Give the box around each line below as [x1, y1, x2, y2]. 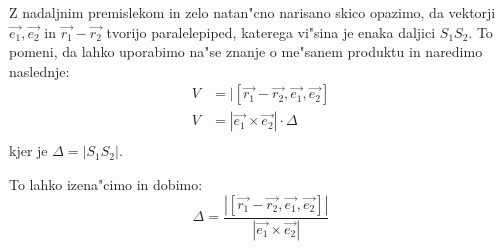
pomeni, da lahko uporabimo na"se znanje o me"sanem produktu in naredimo [9, 41, 483, 62]
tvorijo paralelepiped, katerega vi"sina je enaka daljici [106, 21, 436, 42]
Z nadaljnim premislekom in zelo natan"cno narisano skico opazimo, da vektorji [9, 2, 496, 22]
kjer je [9, 140, 48, 161]
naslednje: [9, 60, 70, 81]
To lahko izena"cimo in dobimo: [9, 174, 203, 195]
